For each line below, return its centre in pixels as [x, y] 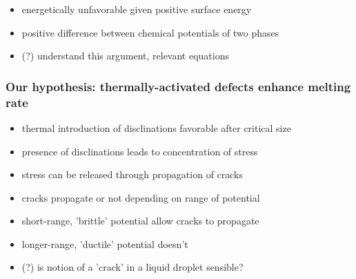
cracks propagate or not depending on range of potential [141, 197]
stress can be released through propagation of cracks [132, 174]
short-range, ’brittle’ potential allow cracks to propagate [140, 221]
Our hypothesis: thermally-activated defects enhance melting [178, 86]
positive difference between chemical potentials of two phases [150, 32]
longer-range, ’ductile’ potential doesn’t [105, 243]
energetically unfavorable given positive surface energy [137, 9]
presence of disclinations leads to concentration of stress [140, 151]
